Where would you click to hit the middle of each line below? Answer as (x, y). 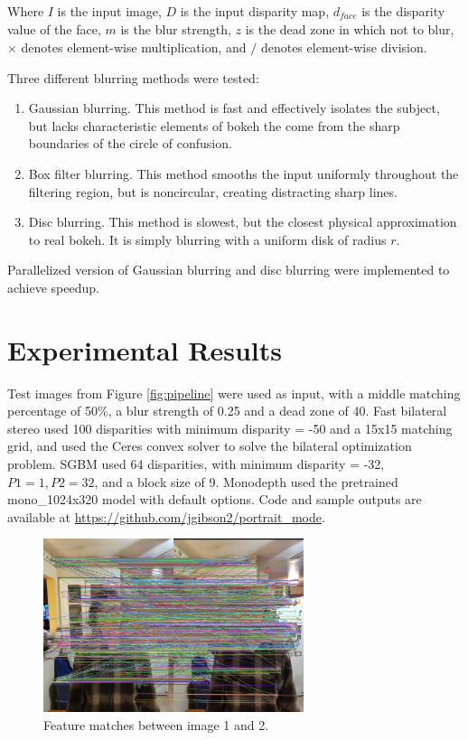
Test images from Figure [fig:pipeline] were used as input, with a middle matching (234, 393)
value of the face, (54, 29)
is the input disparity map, (255, 11)
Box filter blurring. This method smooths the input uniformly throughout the (243, 174)
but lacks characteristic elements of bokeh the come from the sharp (214, 125)
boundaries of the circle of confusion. (130, 143)
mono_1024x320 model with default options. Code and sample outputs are (215, 499)
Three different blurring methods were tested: (133, 77)
